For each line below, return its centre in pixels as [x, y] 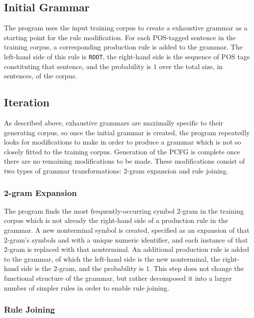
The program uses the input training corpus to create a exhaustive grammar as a [126, 28]
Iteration [27, 102]
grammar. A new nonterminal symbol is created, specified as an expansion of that [127, 230]
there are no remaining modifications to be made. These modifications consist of [125, 161]
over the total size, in [191, 66]
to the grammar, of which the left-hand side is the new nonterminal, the [112, 258]
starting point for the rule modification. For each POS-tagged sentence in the [120, 37]
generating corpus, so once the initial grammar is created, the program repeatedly [127, 132]
